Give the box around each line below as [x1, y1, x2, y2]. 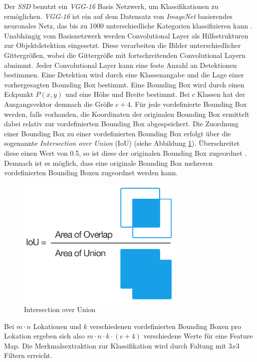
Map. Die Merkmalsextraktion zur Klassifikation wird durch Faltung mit [4, 340, 226, 351]
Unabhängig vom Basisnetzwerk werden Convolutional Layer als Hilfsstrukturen [4, 30, 249, 40]
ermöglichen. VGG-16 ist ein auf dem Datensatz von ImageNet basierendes [4, 10, 233, 21]
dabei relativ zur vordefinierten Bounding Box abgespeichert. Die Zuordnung [4, 118, 239, 129]
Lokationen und [33, 321, 81, 331]
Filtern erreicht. [4, 350, 52, 361]
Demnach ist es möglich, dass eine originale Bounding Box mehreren [4, 157, 213, 168]
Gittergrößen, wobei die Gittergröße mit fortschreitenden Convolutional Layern [4, 49, 246, 60]
